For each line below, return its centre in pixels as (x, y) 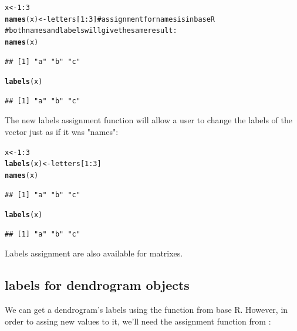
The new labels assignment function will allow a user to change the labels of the (148, 120)
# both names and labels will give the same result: (91, 31)
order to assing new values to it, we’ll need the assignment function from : (138, 321)
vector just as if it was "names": (62, 132)
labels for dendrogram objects (97, 285)
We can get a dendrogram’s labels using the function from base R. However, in (146, 310)
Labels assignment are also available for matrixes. (94, 253)
